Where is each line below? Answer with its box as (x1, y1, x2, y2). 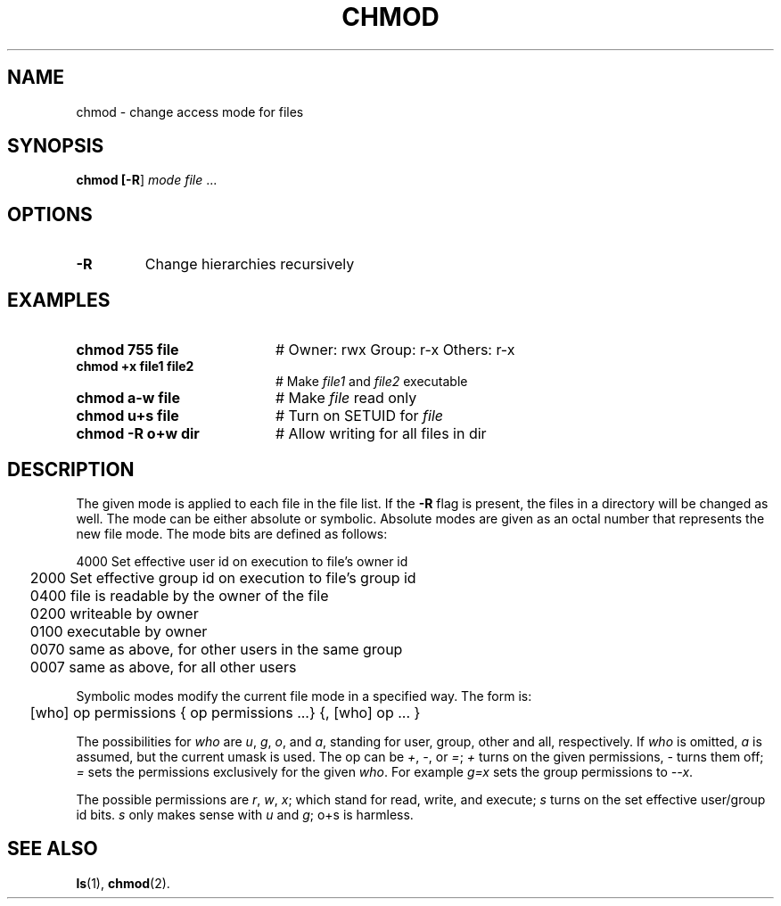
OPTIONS (7, 202, 93, 226)
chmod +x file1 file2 (76, 358, 194, 375)
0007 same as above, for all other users (29, 657, 297, 676)
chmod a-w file (76, 389, 180, 408)
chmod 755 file (76, 341, 179, 359)
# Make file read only (275, 389, 417, 408)
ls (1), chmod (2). (76, 875, 170, 891)
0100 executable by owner (29, 622, 208, 640)
